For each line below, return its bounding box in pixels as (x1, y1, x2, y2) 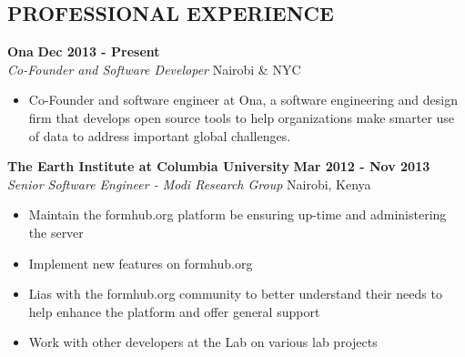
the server (28, 222, 84, 241)
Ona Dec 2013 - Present (7, 42, 160, 61)
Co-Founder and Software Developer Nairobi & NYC (7, 59, 301, 78)
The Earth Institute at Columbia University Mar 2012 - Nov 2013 (7, 157, 430, 176)
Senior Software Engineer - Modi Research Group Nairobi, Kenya (7, 174, 371, 193)
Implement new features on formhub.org (28, 253, 253, 272)
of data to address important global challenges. (28, 126, 291, 145)
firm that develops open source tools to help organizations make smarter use (28, 107, 455, 127)
